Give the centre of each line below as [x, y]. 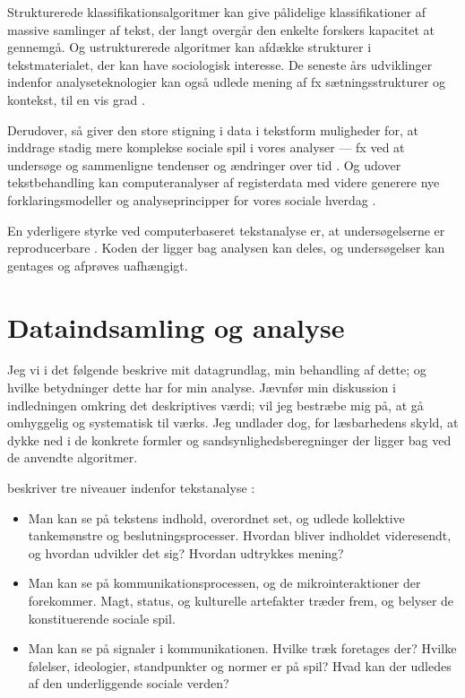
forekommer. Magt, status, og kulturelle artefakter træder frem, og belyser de [241, 600]
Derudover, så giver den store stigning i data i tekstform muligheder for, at [213, 129]
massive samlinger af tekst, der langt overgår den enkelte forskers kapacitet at [221, 29]
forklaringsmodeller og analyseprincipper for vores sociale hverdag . [192, 199]
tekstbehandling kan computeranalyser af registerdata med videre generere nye [224, 182]
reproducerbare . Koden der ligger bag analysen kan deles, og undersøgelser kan [226, 248]
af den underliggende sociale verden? [129, 683]
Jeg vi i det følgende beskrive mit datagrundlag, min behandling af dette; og [217, 370]
